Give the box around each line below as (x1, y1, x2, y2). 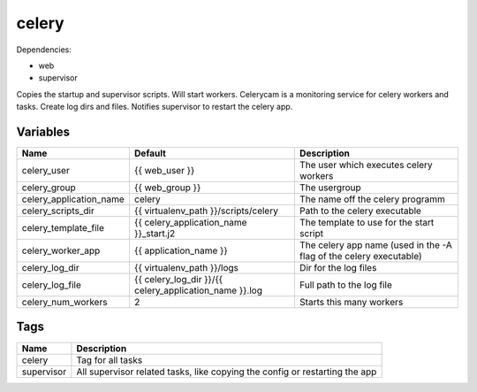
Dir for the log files (299, 262, 377, 274)
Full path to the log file (299, 279, 393, 291)
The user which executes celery (299, 159, 433, 172)
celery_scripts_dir (21, 204, 95, 217)
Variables (16, 124, 71, 139)
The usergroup (299, 181, 361, 194)
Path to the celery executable (299, 204, 421, 217)
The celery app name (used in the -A (299, 239, 452, 251)
